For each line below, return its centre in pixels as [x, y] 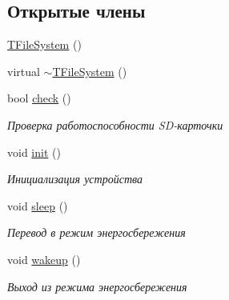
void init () [34, 152]
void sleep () [38, 205]
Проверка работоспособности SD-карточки [115, 124]
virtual [24, 71]
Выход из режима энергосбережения [97, 286]
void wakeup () [44, 259]
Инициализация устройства [75, 179]
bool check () [39, 98]
